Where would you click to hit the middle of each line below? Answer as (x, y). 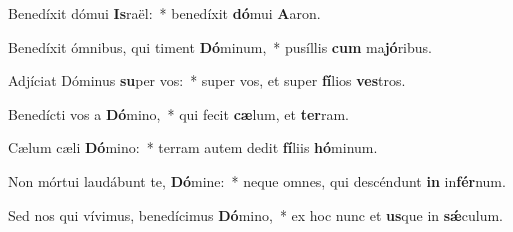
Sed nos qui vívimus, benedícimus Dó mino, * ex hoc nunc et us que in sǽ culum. (255, 214)
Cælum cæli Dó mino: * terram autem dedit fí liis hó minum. (193, 147)
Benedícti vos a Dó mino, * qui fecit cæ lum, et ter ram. (178, 113)
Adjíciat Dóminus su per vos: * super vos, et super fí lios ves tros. (207, 80)
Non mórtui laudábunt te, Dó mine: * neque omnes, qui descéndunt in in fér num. (257, 180)
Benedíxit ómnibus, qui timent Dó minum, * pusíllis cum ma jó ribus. (220, 46)
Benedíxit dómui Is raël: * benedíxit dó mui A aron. (164, 13)
